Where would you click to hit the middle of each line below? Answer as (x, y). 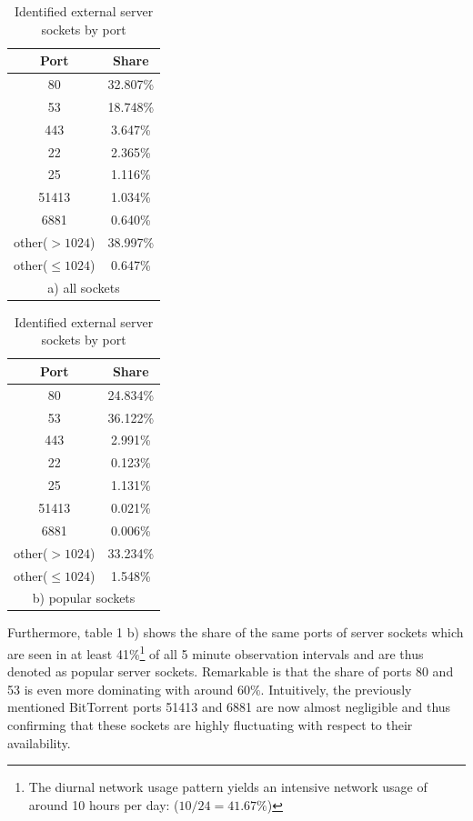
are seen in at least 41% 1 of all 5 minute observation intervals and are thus (216, 652)
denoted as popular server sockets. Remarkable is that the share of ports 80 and (231, 671)
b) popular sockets (84, 598)
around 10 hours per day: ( (104, 804)
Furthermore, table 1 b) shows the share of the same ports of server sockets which (236, 632)
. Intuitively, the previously (336, 689)
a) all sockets (84, 287)
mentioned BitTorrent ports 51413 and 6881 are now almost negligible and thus (229, 707)
